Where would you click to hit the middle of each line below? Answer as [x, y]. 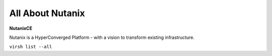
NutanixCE [21, 28]
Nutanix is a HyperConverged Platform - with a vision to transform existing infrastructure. [102, 37]
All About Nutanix [47, 13]
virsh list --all [31, 47]
